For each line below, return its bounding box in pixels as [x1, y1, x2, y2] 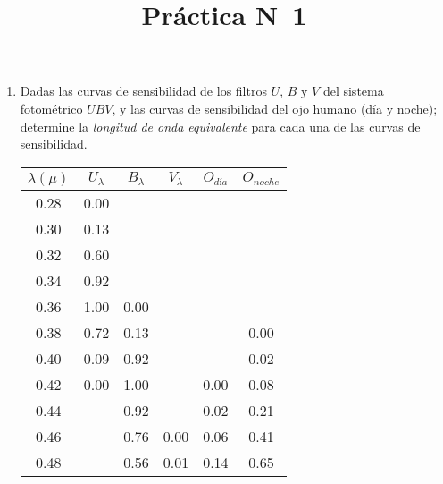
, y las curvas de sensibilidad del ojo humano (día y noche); [112, 98, 438, 117]
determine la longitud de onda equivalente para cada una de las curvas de [20, 116, 421, 135]
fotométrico [20, 98, 83, 117]
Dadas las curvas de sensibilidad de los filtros [20, 81, 267, 100]
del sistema [322, 81, 384, 100]
